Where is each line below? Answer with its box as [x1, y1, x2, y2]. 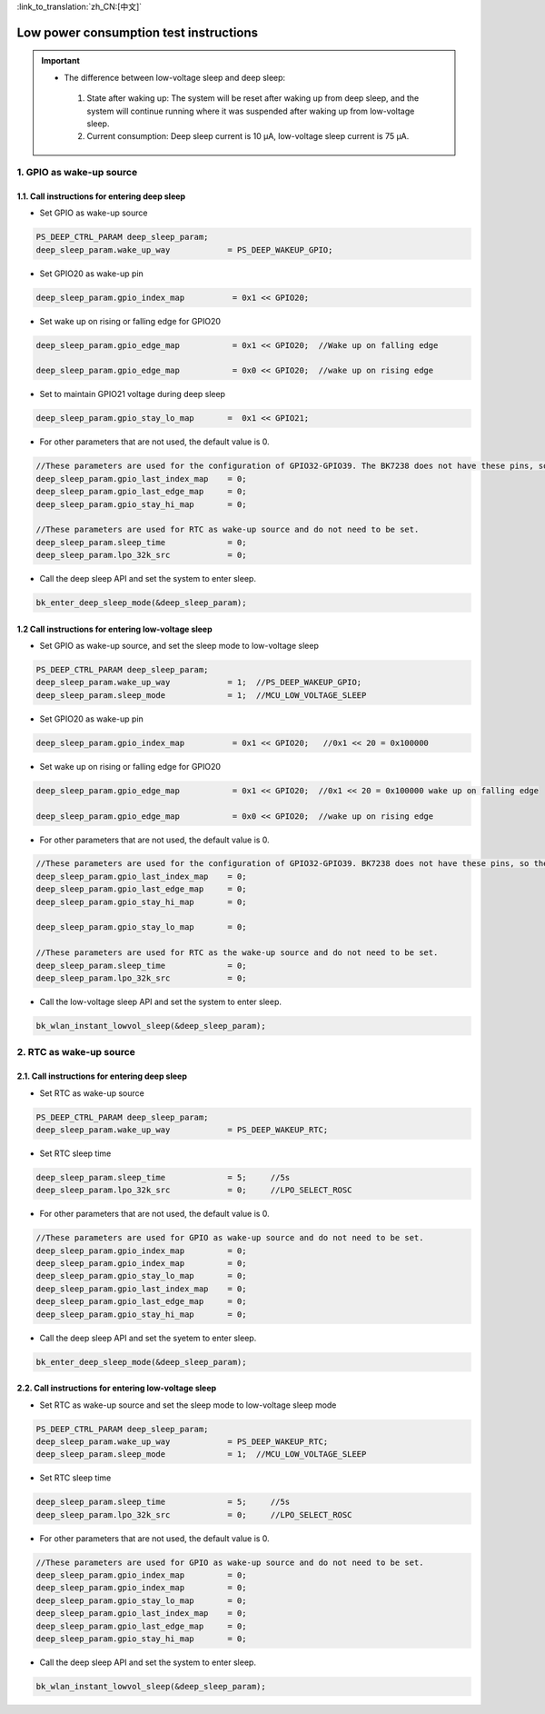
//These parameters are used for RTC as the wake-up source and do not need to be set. [35, 948, 439, 958]
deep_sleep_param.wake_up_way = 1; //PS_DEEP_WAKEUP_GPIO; [35, 677, 362, 688]
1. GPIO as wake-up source [16, 166, 138, 179]
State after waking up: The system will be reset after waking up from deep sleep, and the [86, 93, 420, 104]
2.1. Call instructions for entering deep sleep [16, 1071, 188, 1081]
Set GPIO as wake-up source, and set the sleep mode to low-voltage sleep [39, 641, 320, 652]
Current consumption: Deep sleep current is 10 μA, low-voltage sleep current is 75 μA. [86, 131, 410, 142]
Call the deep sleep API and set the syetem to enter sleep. [39, 1332, 257, 1343]
